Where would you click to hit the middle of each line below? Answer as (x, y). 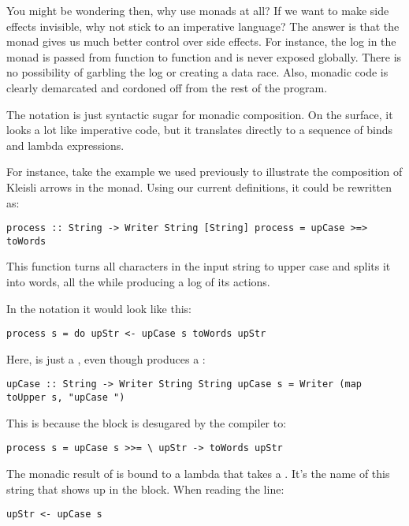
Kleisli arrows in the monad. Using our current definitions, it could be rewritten (199, 187)
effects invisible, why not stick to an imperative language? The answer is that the (203, 26)
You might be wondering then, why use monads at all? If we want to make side (198, 10)
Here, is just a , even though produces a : (106, 358)
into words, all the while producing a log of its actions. (138, 282)
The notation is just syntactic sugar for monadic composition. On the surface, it (200, 114)
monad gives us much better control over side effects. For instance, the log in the (201, 41)
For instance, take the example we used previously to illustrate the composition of (204, 172)
